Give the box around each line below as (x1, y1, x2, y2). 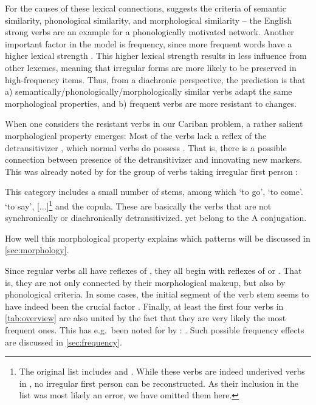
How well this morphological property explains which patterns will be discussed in (5, 231, 311, 244)
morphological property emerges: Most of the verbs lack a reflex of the (5, 129, 267, 141)
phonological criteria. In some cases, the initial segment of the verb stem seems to (5, 288, 309, 301)
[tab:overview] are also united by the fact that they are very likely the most (5, 311, 286, 324)
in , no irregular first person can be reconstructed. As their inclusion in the (19, 376, 299, 389)
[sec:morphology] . (5, 243, 69, 256)
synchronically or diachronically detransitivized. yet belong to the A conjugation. (5, 211, 307, 224)
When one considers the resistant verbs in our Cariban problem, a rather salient (5, 117, 303, 130)
